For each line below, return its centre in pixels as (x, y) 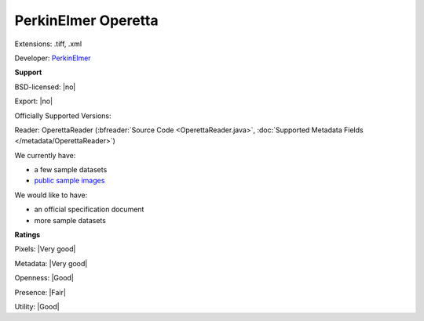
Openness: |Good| (44, 278)
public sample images (69, 181)
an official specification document (89, 209)
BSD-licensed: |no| (45, 87)
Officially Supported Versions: (63, 115)
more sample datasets (70, 220)
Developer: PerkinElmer (53, 58)
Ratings (27, 235)
